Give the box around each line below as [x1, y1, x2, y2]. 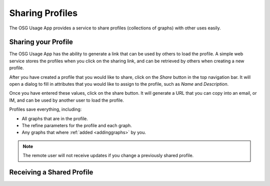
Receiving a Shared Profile [9, 168, 93, 177]
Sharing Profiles [9, 7, 77, 18]
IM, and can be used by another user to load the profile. [9, 97, 124, 103]
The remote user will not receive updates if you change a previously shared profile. [22, 153, 194, 159]
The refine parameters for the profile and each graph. [21, 122, 132, 128]
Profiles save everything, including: [9, 106, 82, 112]
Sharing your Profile [9, 38, 73, 46]
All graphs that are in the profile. [21, 115, 88, 122]
